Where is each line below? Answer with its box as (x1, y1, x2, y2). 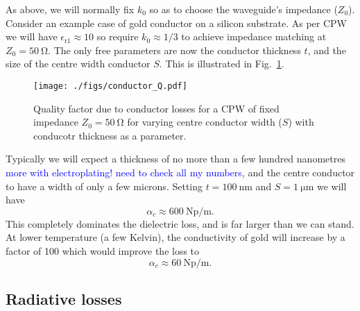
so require (96, 29, 139, 44)
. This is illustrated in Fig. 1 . (159, 56, 284, 71)
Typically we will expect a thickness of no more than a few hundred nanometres (6, 151, 345, 166)
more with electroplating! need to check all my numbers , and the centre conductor (6, 165, 355, 179)
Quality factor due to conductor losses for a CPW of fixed (33, 101, 280, 115)
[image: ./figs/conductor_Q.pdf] (33, 81, 187, 91)
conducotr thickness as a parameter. (33, 128, 187, 142)
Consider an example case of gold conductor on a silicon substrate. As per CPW (6, 15, 347, 30)
